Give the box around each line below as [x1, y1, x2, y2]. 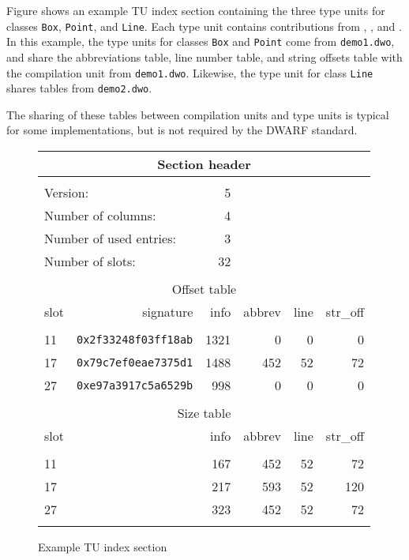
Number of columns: [44, 206, 156, 224]
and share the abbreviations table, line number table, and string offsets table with [6, 48, 403, 65]
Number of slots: [44, 252, 136, 270]
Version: [44, 183, 89, 201]
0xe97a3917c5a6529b [76, 378, 193, 392]
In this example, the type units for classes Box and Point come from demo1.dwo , [6, 33, 395, 50]
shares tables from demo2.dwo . [6, 80, 152, 96]
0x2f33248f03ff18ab [76, 333, 193, 346]
